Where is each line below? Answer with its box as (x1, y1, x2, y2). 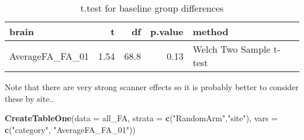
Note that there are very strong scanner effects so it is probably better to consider (5, 81, 299, 93)
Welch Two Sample (192, 42, 271, 56)
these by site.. (5, 92, 54, 104)
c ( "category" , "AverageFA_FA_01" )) (5, 123, 136, 135)
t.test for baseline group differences (80, 1, 224, 15)
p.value (150, 25, 184, 38)
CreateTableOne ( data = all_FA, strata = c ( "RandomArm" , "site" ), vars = (5, 112, 278, 124)
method (192, 25, 229, 38)
